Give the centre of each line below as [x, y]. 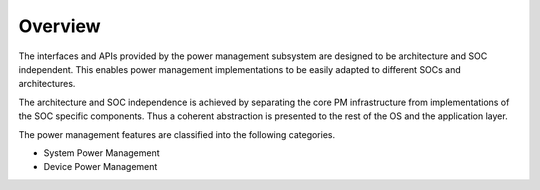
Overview [59, 26]
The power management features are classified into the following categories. [176, 134]
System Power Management [101, 152]
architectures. [47, 84]
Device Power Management [100, 167]
